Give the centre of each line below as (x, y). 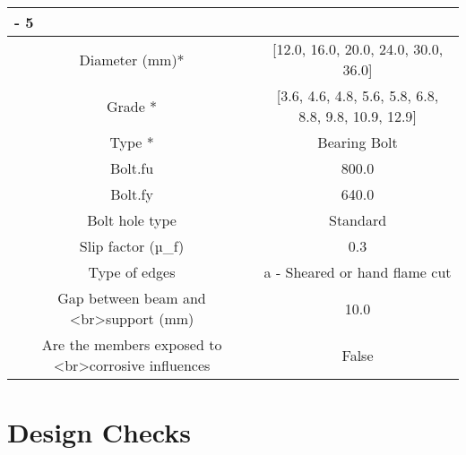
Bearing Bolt (358, 142)
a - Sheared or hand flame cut (358, 272)
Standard (358, 220)
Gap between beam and (132, 298)
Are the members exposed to (132, 344)
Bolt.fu (132, 168)
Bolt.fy (132, 194)
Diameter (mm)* (132, 59)
